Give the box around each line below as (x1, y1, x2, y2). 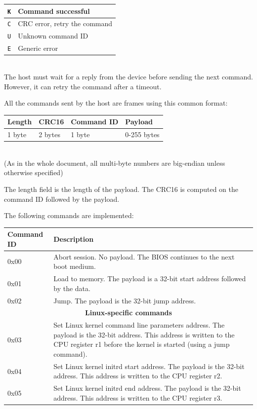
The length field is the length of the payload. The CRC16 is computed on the (4, 184, 238, 194)
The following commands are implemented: (4, 210, 134, 221)
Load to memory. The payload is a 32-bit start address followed (53, 273, 246, 284)
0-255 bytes (125, 129, 160, 140)
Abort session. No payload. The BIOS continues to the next (53, 251, 235, 261)
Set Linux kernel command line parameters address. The (53, 320, 225, 330)
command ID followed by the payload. (4, 193, 120, 204)
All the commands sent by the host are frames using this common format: (4, 98, 228, 108)
